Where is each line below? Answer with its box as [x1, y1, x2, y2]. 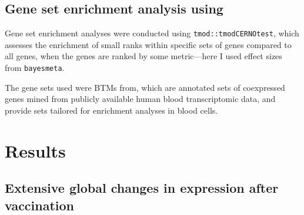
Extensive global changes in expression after [5, 179, 279, 197]
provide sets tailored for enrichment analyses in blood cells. [5, 104, 218, 116]
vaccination [5, 196, 75, 214]
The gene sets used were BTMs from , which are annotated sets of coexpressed [5, 81, 285, 93]
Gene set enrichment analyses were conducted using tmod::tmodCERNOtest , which [5, 27, 299, 39]
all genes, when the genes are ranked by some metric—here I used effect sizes [5, 50, 282, 62]
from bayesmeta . [5, 62, 65, 74]
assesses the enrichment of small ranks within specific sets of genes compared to [5, 38, 292, 50]
